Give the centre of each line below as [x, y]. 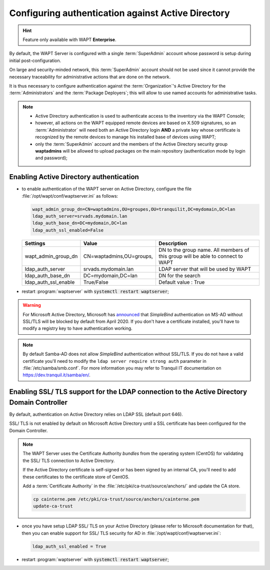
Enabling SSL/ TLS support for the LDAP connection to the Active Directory [128, 392]
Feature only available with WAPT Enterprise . [70, 40]
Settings [35, 243]
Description [173, 243]
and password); [51, 158]
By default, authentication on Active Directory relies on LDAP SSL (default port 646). [96, 414]
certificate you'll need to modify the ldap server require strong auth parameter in [115, 361]
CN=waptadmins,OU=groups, [118, 256]
